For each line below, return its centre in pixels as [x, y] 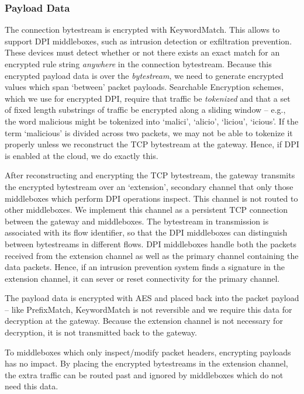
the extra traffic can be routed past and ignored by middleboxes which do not [144, 374]
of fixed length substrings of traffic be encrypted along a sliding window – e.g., [145, 110]
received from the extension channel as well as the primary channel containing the [152, 255]
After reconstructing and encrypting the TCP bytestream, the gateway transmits [150, 175]
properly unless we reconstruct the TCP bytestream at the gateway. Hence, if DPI [152, 144]
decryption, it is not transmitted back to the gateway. [101, 332]
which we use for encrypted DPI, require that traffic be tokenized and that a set [148, 98]
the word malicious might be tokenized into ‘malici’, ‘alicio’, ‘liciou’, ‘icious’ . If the [152, 121]
